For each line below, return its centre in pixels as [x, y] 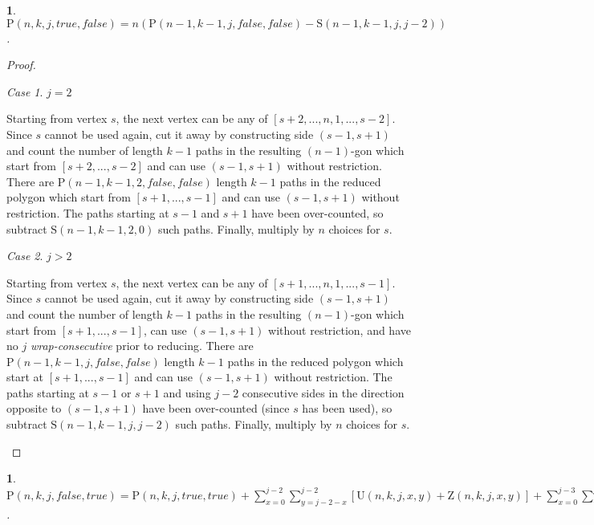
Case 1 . [25, 91]
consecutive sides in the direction [323, 392]
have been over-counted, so [317, 212]
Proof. [21, 65]
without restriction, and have [340, 330]
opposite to [34, 408]
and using [187, 392]
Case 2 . [25, 256]
